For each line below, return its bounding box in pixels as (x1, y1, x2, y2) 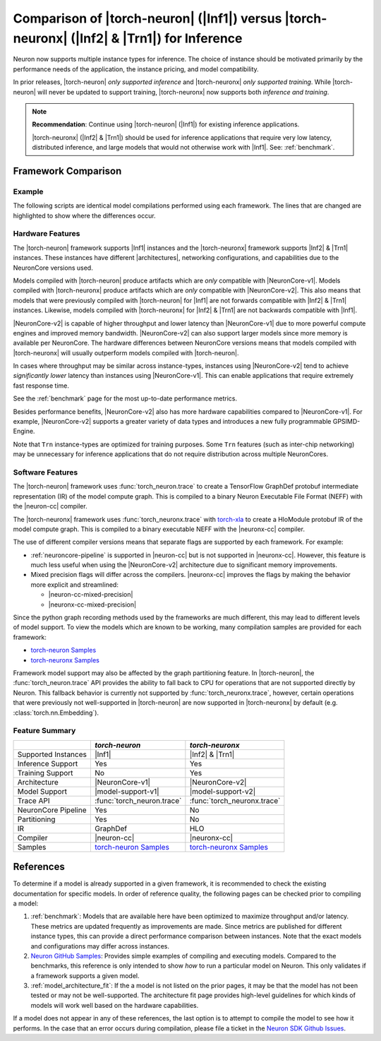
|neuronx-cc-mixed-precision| (48, 600, 137, 609)
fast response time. (13, 381, 70, 390)
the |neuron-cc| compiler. (13, 502, 87, 511)
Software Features (13, 467, 78, 477)
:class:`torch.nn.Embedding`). (13, 708, 99, 717)
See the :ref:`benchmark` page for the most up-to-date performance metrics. (13, 394, 238, 403)
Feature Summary (13, 726, 76, 736)
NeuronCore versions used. (13, 263, 93, 272)
